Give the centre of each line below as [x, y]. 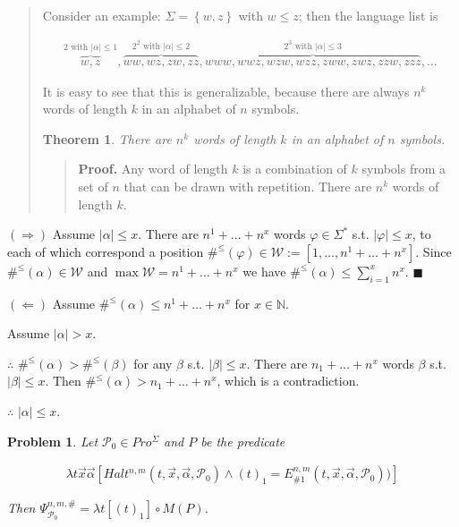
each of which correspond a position [106, 251]
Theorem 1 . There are [107, 138]
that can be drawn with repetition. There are [248, 187]
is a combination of [295, 169]
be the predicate [243, 441]
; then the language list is [368, 15]
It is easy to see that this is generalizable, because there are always [226, 91]
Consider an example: [102, 15]
